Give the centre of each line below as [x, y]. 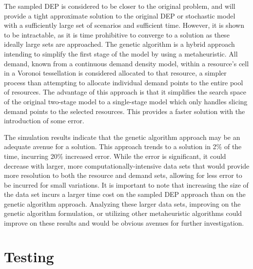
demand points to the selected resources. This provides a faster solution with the [125, 111]
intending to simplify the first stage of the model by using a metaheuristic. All [121, 53]
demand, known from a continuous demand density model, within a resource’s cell [126, 63]
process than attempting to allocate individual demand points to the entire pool [124, 82]
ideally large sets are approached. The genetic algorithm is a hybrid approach [119, 44]
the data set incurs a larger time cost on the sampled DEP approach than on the [125, 194]
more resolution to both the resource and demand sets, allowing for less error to [123, 175]
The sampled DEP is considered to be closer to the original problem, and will [120, 6]
